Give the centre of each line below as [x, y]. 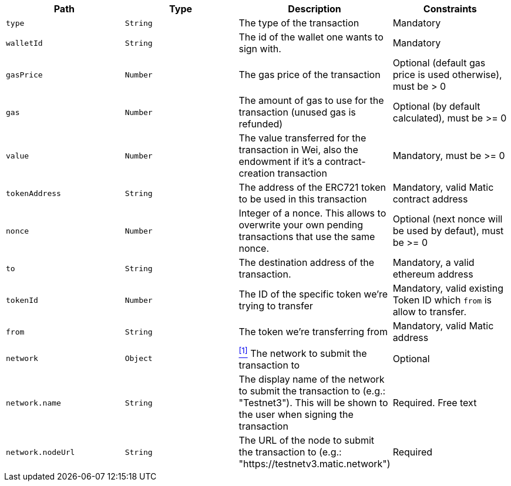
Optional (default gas [439, 63]
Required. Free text [435, 403]
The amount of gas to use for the [311, 100]
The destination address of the [306, 262]
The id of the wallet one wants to [311, 37]
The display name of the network [312, 379]
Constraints [450, 9]
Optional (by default [436, 106]
